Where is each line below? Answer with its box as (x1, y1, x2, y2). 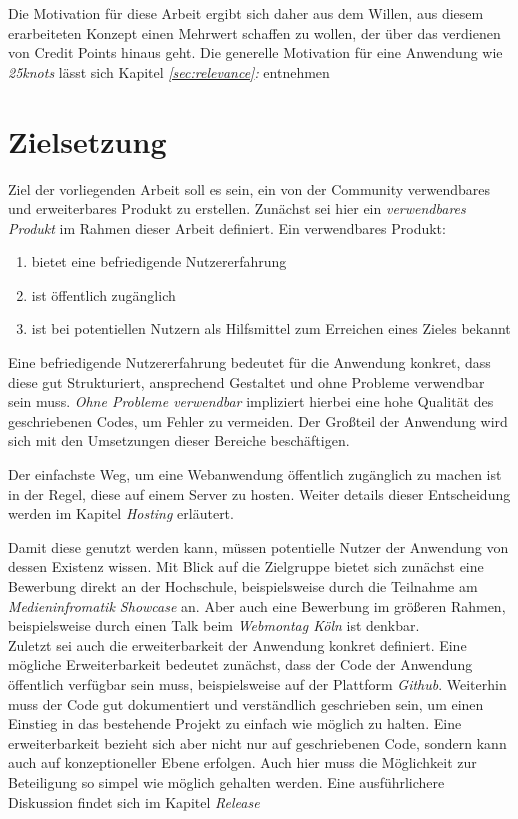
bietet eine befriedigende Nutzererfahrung (31, 251, 287, 272)
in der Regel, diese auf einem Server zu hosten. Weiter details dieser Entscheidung (8, 483, 511, 504)
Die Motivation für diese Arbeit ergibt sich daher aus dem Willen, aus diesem (8, 3, 484, 23)
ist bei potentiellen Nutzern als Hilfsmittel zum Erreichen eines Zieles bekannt (31, 318, 511, 339)
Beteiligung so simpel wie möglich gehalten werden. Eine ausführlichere (8, 771, 445, 792)
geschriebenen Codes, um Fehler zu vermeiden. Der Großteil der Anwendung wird (8, 410, 508, 431)
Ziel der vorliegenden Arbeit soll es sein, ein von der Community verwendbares (8, 178, 490, 199)
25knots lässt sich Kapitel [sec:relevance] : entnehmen (8, 61, 330, 82)
